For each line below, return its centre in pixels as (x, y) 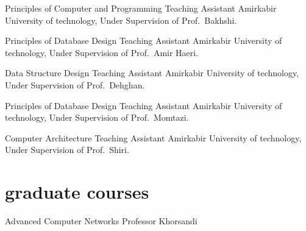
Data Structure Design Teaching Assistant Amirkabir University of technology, (152, 73)
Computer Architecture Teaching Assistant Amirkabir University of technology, (153, 137)
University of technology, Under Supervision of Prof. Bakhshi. (121, 20)
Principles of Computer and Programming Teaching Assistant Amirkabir (141, 8)
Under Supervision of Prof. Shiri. (67, 150)
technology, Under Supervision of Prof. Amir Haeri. (102, 52)
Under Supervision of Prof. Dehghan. (75, 84)
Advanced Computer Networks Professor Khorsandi (101, 221)
